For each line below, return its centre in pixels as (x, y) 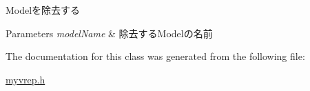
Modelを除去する (43, 10)
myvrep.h (25, 79)
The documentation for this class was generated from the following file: (155, 56)
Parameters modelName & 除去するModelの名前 (109, 33)
